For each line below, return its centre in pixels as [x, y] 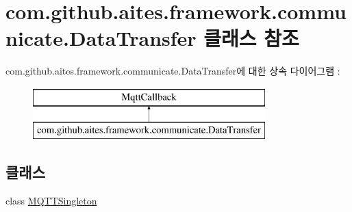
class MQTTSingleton [51, 201]
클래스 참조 [251, 38]
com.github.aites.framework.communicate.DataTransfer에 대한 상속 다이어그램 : [173, 71]
